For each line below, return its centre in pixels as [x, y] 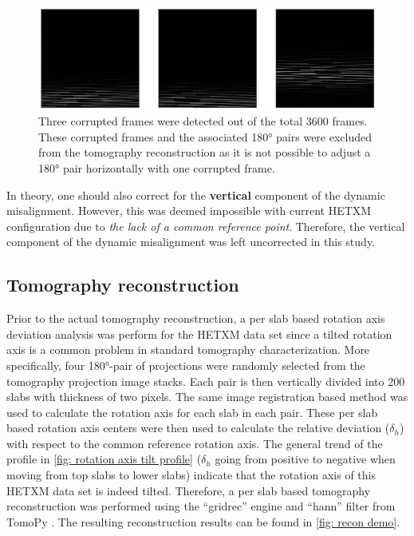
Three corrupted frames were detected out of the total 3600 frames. [203, 121]
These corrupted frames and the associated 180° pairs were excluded [205, 136]
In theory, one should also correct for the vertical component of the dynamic [196, 195]
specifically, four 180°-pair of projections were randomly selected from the [186, 365]
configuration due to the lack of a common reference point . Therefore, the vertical [206, 226]
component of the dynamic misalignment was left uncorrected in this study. [191, 242]
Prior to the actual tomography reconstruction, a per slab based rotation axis [196, 318]
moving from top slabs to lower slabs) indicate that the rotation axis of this [191, 475]
